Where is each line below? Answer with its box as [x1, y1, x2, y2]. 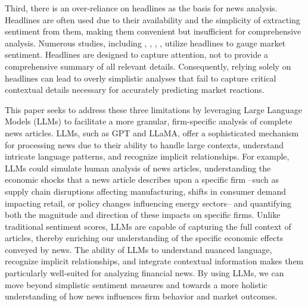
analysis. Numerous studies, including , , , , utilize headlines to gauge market [5, 36, 286, 49]
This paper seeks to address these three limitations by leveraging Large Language [5, 103, 302, 115]
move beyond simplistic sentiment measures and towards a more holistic [5, 278, 267, 291]
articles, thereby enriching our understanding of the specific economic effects [5, 232, 284, 244]
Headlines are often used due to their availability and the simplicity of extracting [5, 13, 300, 26]
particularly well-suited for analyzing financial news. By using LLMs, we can [5, 267, 284, 279]
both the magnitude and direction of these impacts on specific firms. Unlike [5, 208, 281, 221]
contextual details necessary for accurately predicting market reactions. [5, 83, 265, 96]
